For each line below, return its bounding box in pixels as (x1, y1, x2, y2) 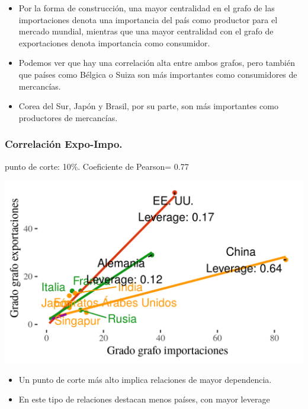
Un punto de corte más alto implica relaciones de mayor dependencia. (18, 373, 272, 385)
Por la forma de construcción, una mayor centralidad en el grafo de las (18, 2, 275, 14)
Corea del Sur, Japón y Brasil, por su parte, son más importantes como (18, 100, 278, 112)
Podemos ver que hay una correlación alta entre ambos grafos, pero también (18, 56, 295, 69)
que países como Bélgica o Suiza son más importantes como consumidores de (18, 68, 297, 80)
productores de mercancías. (18, 111, 118, 123)
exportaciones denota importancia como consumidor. (18, 36, 210, 49)
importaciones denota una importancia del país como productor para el (18, 13, 278, 26)
